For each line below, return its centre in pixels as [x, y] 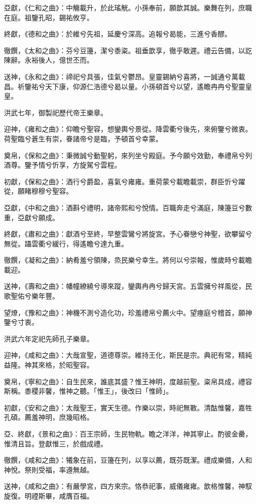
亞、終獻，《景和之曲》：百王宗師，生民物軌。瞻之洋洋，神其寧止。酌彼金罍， [128, 434]
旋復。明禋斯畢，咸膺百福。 [49, 495]
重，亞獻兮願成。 [32, 217]
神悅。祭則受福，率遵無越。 [49, 469]
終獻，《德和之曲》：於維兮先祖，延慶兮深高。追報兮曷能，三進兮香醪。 [118, 34]
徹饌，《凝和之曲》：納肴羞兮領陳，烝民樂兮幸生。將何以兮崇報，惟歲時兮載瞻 [128, 260]
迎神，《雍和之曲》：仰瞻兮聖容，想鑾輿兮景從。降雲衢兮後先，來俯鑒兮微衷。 [128, 129]
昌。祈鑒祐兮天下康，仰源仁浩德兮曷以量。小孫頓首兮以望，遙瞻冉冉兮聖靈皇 [128, 86]
